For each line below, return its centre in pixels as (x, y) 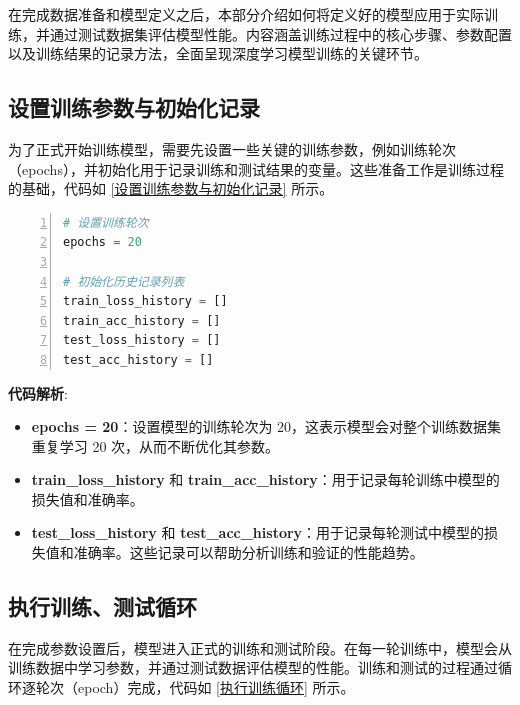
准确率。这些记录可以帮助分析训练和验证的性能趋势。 (248, 552)
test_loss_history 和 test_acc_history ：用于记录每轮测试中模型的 (258, 532)
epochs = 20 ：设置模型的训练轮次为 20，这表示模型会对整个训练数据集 (266, 426)
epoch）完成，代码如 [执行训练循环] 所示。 (216, 687)
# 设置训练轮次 (106, 222)
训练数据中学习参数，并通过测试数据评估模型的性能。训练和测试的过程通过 (253, 667)
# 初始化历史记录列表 (124, 281)
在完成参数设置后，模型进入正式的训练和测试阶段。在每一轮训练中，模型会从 (260, 647)
